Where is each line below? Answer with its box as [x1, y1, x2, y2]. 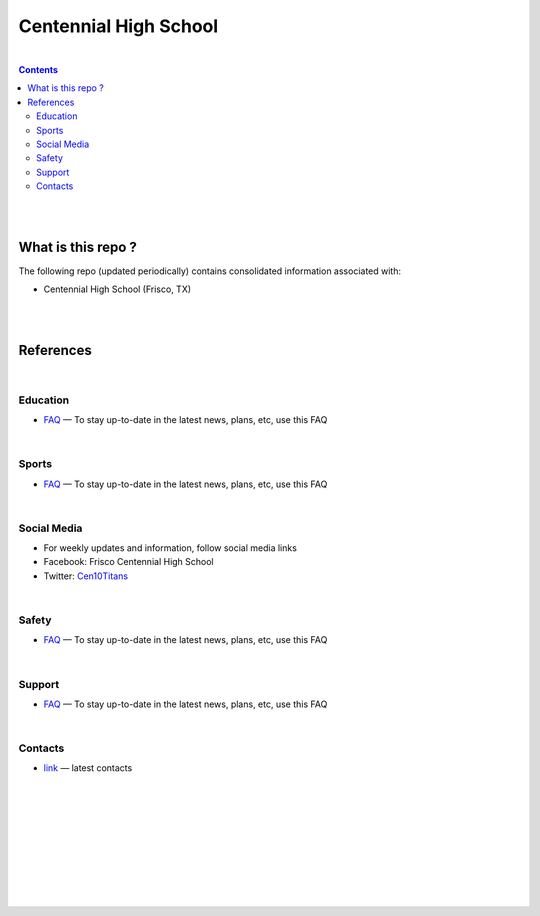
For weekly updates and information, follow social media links [43, 542, 297, 554]
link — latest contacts [43, 762, 133, 774]
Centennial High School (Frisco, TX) [43, 283, 192, 295]
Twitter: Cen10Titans [43, 570, 129, 582]
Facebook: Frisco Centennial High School [43, 556, 214, 568]
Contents [18, 63, 59, 75]
